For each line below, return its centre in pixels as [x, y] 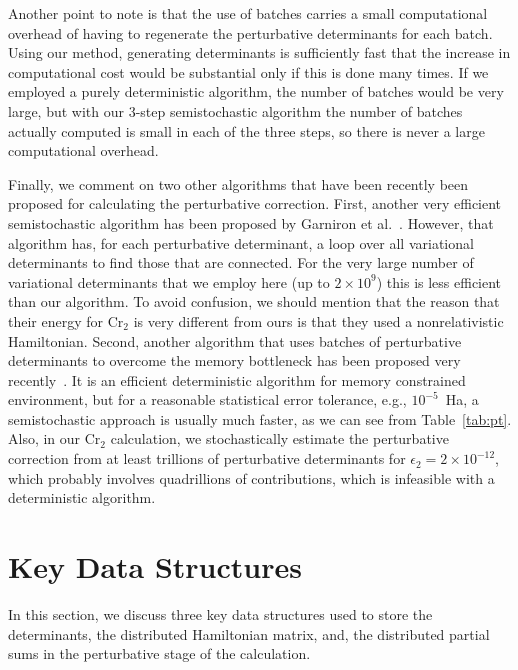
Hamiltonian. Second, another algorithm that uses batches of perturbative [235, 340]
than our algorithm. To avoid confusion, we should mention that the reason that [254, 301]
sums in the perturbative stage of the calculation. [159, 653]
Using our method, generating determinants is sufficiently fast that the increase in [259, 52]
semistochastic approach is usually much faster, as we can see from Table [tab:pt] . [260, 418]
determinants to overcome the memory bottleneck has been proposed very [234, 360]
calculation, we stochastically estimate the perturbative [279, 438]
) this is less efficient [439, 281]
